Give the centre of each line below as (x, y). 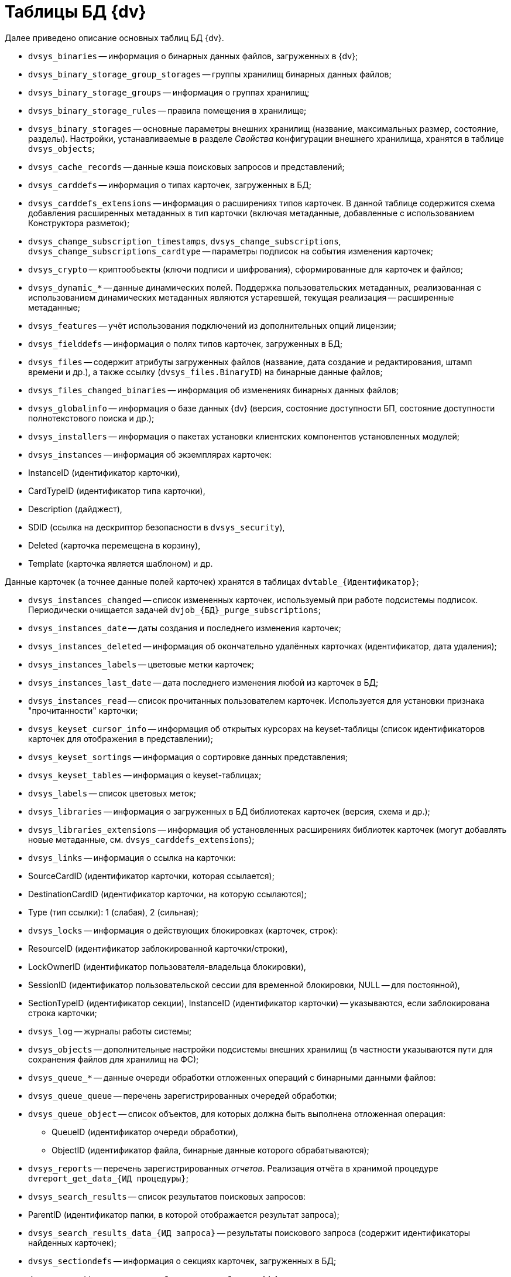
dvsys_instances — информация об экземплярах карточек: (150, 454)
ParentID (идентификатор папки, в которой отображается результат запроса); (184, 1214)
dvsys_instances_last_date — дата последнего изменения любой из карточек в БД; (203, 682)
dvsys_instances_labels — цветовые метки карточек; (141, 664)
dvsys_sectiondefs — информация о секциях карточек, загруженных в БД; (182, 1261)
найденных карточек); (73, 1242)
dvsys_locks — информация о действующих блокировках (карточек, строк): (183, 930)
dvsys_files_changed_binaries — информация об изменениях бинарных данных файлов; (213, 390)
